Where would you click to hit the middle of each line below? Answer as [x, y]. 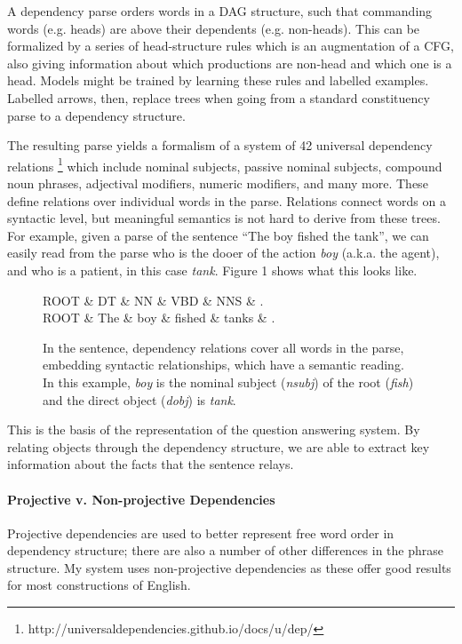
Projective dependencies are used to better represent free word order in [201, 533]
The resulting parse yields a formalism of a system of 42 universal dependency [220, 145]
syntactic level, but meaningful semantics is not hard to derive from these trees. [224, 218]
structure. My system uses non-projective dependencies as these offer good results [229, 567]
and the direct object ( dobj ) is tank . [139, 399]
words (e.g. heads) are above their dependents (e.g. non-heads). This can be [214, 28]
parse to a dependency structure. [96, 115]
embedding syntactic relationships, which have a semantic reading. [223, 365]
